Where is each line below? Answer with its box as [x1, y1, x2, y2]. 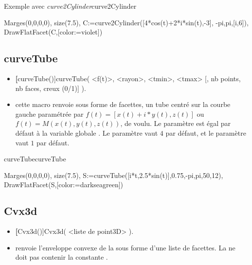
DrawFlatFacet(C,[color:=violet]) [4, 27, 103, 37]
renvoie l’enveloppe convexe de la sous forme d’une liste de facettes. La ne [15, 242, 235, 252]
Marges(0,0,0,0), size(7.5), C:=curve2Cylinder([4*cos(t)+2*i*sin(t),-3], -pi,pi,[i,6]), [4, 17, 249, 27]
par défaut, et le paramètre [165, 127, 246, 138]
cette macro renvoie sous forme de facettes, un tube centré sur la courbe [15, 99, 231, 109]
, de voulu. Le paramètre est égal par [120, 118, 231, 128]
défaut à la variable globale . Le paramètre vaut [15, 127, 158, 138]
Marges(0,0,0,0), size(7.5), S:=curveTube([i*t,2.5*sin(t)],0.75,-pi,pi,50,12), [4, 170, 223, 180]
